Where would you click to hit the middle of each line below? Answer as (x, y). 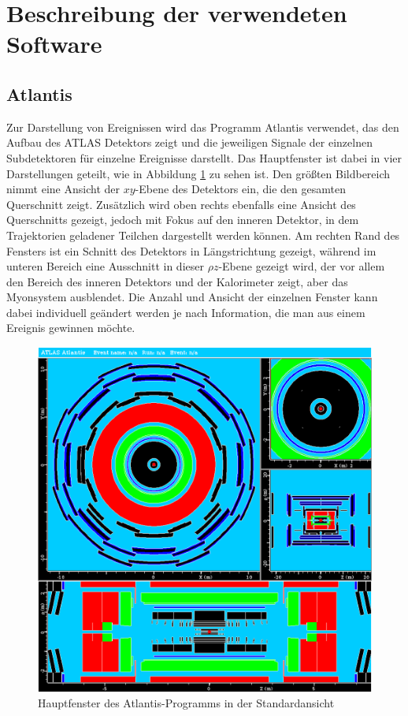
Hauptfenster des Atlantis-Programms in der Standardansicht (186, 703)
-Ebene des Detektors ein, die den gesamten (240, 189)
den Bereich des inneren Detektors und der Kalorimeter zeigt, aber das (177, 281)
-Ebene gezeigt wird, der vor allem (302, 266)
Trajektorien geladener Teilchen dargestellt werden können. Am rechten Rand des (203, 235)
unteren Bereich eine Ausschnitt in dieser (105, 266)
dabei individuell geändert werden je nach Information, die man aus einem (186, 312)
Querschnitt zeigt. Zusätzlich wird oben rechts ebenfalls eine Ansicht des (181, 204)
